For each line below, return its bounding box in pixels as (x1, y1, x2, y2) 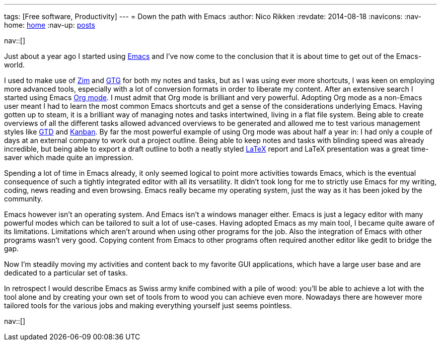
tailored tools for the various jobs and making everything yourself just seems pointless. (4, 301, 292, 310)
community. (4, 194, 43, 203)
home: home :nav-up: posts (4, 21, 95, 29)
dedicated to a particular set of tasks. (4, 268, 128, 277)
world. (4, 60, 25, 69)
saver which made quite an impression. (4, 153, 134, 162)
